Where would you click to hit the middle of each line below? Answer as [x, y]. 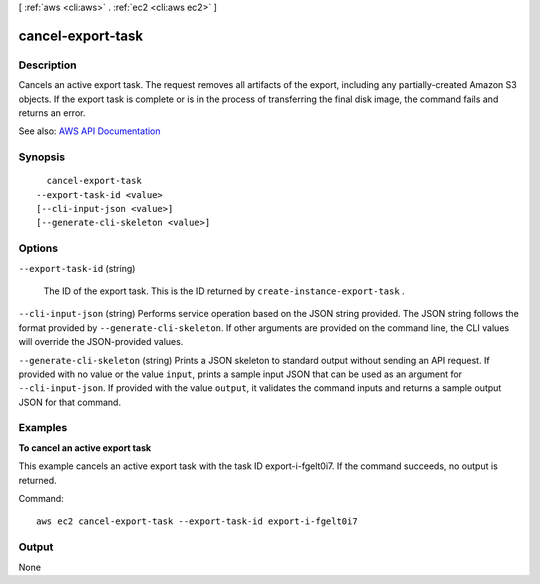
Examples [43, 428]
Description [47, 65]
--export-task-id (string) [77, 268]
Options [38, 248]
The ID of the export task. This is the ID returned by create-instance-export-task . [224, 291]
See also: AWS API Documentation [89, 131]
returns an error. [52, 112]
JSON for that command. [70, 402]
